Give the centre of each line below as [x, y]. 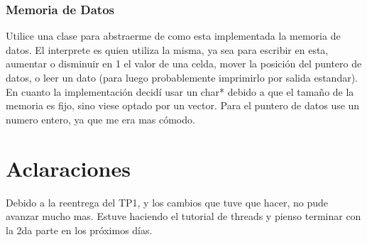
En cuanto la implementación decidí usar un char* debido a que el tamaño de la [180, 91]
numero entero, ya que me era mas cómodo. [100, 119]
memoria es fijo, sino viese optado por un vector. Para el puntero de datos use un [183, 105]
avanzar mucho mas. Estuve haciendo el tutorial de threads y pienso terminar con [183, 216]
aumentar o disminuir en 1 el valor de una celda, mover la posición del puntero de [184, 64]
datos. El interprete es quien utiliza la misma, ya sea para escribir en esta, [167, 49]
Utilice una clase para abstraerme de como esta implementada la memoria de [173, 36]
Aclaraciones [68, 168]
